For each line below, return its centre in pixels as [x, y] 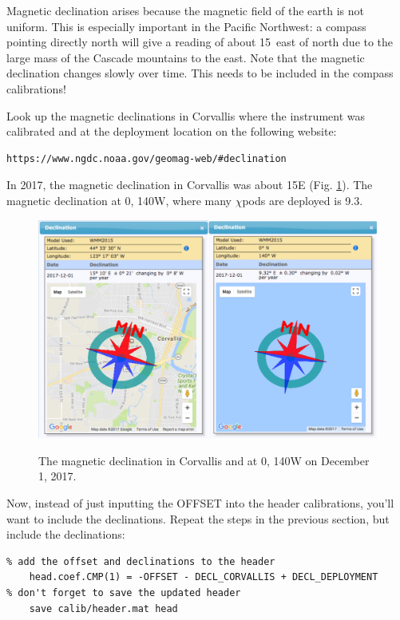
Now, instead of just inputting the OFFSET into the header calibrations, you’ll [200, 503]
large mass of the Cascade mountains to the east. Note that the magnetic [186, 57]
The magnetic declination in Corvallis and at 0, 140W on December [204, 460]
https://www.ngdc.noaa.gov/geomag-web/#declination [147, 158]
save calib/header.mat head [103, 608]
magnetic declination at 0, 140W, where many [119, 200]
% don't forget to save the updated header [124, 592]
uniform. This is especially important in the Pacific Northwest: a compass [186, 26]
